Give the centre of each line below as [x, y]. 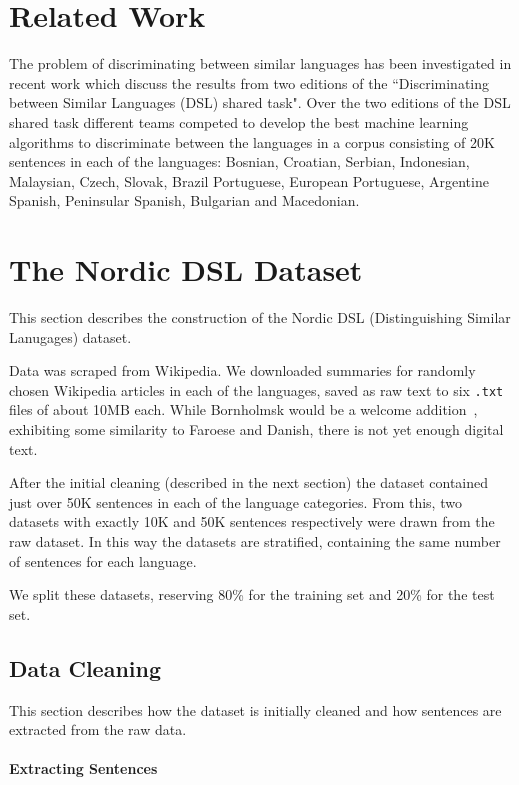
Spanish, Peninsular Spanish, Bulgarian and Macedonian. [184, 200]
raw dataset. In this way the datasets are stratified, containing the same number [255, 541]
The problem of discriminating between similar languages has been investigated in [260, 63]
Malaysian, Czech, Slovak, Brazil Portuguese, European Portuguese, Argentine [249, 180]
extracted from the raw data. [98, 729]
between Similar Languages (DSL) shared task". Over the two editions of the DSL [260, 102]
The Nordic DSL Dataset [186, 269]
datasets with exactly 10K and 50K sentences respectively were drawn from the [252, 521]
